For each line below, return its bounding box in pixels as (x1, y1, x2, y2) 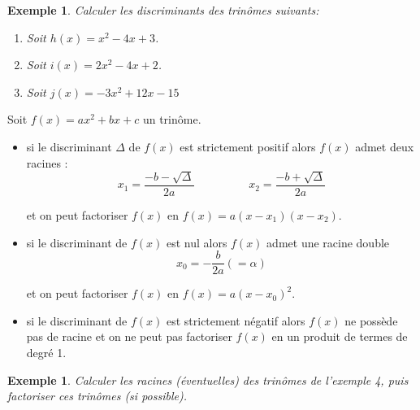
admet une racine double (266, 233, 390, 251)
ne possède (344, 312, 398, 329)
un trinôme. (142, 111, 201, 128)
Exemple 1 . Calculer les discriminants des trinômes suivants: (7, 2, 319, 18)
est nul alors (166, 233, 227, 251)
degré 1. (26, 344, 67, 361)
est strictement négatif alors (166, 312, 305, 329)
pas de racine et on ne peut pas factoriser (26, 328, 232, 345)
